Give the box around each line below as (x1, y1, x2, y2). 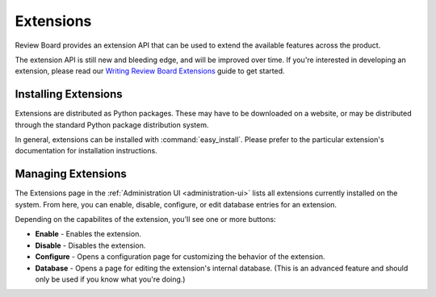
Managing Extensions (15, 167, 127, 181)
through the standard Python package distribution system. (15, 119, 209, 129)
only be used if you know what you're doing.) (35, 274, 186, 284)
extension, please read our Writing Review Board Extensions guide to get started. (15, 66, 286, 76)
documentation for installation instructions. (15, 146, 157, 156)
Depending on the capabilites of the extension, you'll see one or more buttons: (15, 215, 276, 224)
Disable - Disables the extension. (35, 241, 146, 250)
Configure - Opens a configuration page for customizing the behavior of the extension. (35, 252, 326, 261)
